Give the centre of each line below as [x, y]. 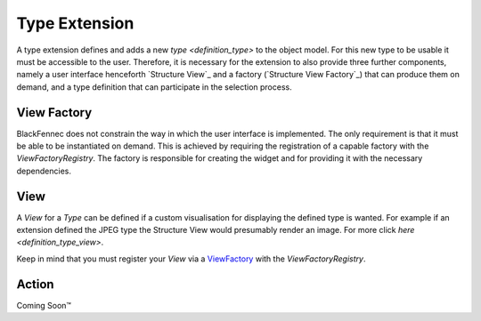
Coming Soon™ [44, 305]
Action [35, 284]
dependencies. [44, 171]
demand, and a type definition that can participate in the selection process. [155, 87]
